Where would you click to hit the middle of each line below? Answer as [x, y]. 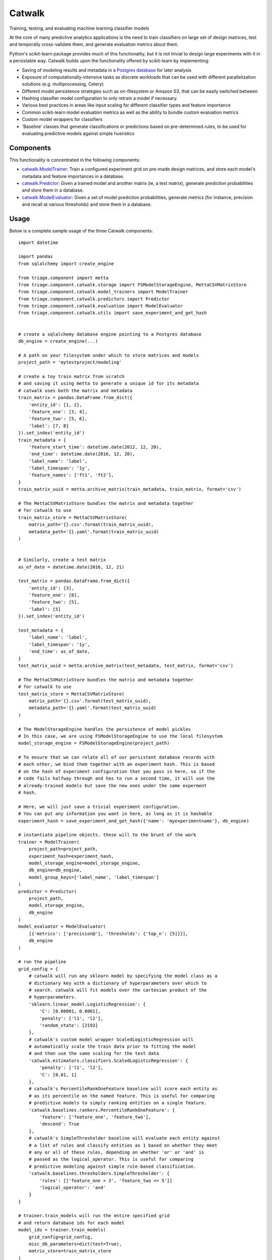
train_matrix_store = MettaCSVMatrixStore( [73, 517]
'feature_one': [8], [54, 595]
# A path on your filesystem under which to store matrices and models [109, 355]
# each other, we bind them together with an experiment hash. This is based [117, 764]
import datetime [38, 242]
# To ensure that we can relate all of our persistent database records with [117, 758]
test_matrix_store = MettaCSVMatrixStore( [72, 694]
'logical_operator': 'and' [73, 1187]
